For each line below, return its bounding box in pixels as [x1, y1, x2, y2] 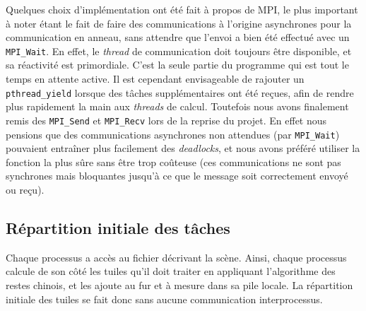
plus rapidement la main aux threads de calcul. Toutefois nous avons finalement [6, 99, 349, 114]
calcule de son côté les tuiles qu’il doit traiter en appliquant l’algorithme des [6, 264, 336, 278]
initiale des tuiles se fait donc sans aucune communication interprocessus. [6, 291, 323, 306]
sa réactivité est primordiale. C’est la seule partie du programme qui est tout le [6, 57, 349, 72]
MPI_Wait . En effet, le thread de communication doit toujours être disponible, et [6, 43, 352, 58]
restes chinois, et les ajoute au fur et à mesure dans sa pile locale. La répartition [6, 277, 353, 292]
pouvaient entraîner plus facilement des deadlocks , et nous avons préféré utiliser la [6, 141, 360, 155]
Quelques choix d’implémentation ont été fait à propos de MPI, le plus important [6, 2, 358, 16]
